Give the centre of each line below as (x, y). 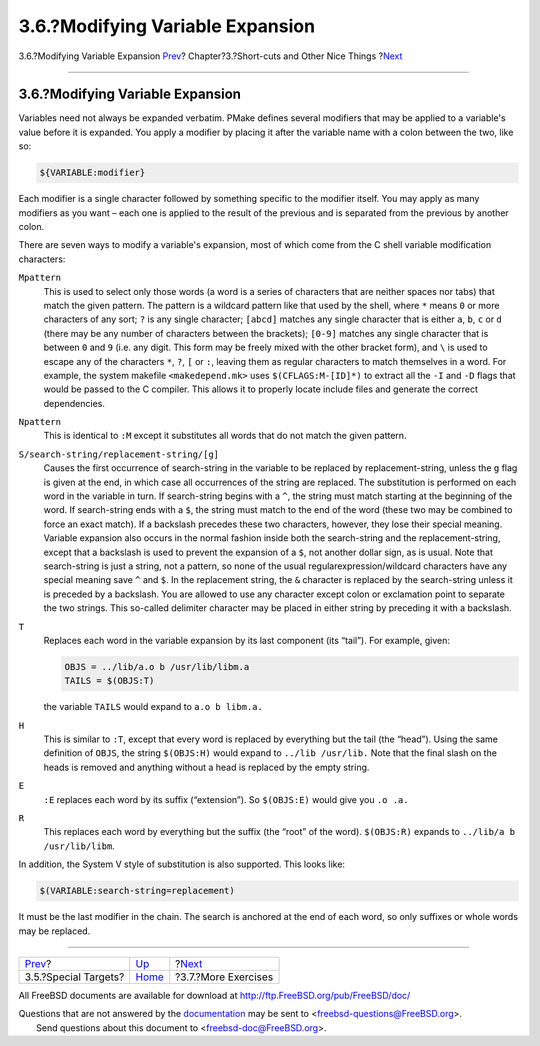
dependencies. (74, 403)
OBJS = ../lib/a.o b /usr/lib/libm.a (157, 666)
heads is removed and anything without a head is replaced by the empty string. (206, 767)
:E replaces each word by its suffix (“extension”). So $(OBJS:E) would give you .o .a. (226, 799)
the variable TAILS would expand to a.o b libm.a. (153, 707)
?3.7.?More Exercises (224, 977)
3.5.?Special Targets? (74, 977)
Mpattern (40, 278)
